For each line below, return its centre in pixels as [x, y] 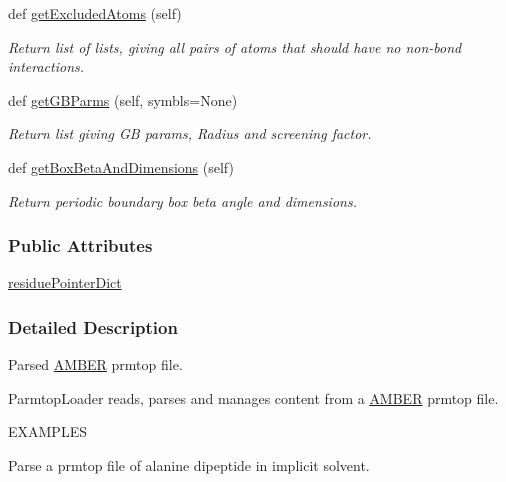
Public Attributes [80, 245]
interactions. [46, 66]
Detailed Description [93, 326]
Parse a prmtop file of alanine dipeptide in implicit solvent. [189, 464]
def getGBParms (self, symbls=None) [123, 99]
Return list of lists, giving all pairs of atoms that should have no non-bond [235, 46]
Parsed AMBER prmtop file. [95, 364]
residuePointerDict [65, 282]
